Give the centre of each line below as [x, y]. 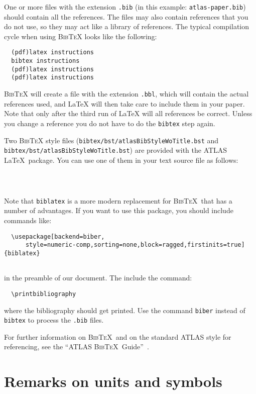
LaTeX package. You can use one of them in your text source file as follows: [121, 160]
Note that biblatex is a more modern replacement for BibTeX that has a [118, 200]
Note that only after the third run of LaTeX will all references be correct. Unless [128, 113]
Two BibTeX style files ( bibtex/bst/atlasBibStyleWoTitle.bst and [111, 140]
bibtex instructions [45, 61]
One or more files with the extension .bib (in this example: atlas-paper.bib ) [125, 7]
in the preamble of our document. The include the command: [98, 278]
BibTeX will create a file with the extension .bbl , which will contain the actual [126, 94]
